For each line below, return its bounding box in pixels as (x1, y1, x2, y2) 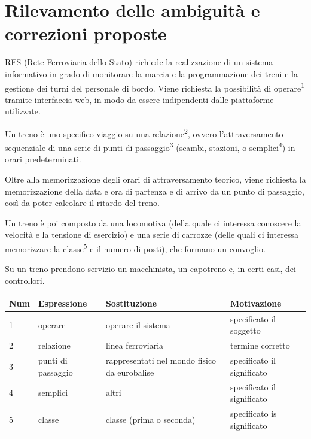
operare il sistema (105, 318, 170, 331)
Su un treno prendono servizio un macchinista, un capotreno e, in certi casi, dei (5, 262, 296, 275)
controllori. (5, 274, 45, 286)
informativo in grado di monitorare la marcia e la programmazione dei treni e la (5, 67, 298, 80)
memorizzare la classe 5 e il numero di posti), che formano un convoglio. (5, 241, 266, 255)
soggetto (230, 324, 261, 337)
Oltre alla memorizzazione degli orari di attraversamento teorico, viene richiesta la (5, 173, 306, 186)
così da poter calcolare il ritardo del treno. (5, 196, 160, 209)
